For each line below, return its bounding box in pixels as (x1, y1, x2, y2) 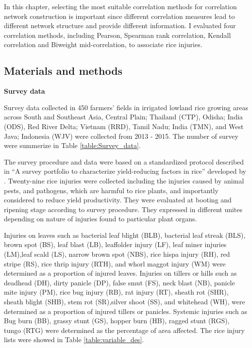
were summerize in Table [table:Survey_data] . (4, 140, 141, 150)
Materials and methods (4, 63, 123, 78)
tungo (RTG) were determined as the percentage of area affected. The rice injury (4, 325, 245, 335)
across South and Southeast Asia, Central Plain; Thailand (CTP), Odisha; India (4, 112, 243, 122)
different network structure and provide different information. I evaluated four (4, 20, 236, 31)
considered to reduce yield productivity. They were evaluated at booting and (4, 195, 232, 205)
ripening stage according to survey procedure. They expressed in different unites (4, 204, 243, 214)
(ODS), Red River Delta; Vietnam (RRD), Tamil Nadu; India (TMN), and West (4, 121, 244, 131)
